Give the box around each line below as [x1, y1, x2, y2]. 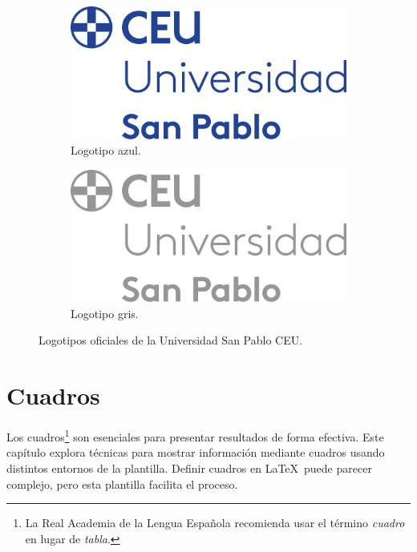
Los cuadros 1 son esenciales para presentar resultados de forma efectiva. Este [6, 426, 384, 445]
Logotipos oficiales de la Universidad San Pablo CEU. [38, 332, 303, 349]
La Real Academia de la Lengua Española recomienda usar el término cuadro [25, 514, 405, 531]
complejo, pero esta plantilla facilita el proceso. [6, 475, 238, 492]
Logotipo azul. [71, 142, 141, 159]
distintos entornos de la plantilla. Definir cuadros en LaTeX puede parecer [6, 459, 372, 476]
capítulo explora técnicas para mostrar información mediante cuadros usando [6, 444, 385, 461]
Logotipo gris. [71, 304, 139, 321]
